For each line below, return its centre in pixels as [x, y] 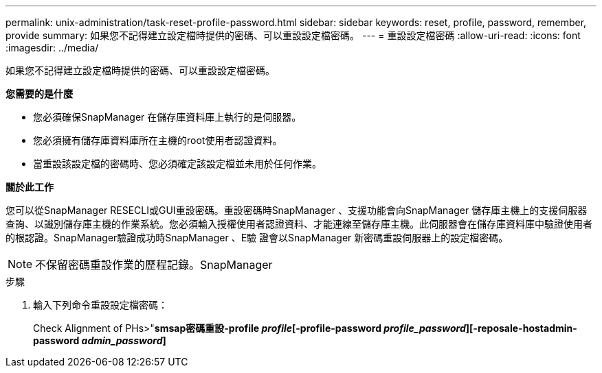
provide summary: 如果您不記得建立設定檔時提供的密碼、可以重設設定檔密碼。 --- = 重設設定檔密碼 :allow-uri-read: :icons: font [293, 35]
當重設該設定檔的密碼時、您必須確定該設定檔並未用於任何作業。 [177, 164]
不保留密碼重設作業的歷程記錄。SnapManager [154, 265]
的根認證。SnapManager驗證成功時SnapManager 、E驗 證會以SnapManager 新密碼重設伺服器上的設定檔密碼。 [257, 238]
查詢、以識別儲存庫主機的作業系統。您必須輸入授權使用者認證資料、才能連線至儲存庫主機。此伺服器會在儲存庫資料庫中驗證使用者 [299, 224]
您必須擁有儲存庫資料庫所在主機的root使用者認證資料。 [158, 140]
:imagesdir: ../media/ [52, 48]
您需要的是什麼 [39, 94]
